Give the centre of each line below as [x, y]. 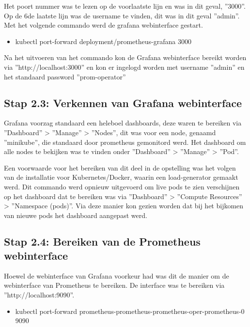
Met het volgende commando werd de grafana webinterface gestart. [103, 25]
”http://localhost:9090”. [39, 295]
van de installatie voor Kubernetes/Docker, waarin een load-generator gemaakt [121, 177]
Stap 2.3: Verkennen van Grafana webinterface [123, 102]
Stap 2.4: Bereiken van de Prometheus [102, 241]
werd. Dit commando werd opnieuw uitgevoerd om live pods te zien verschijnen [122, 186]
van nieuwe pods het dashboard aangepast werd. [76, 215]
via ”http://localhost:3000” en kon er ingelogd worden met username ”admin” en [124, 67]
